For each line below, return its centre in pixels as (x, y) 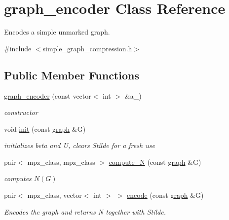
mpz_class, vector (55, 195)
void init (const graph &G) (45, 128)
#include (18, 48)
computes (18, 178)
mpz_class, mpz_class (61, 162)
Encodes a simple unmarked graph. (57, 32)
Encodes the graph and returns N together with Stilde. (85, 211)
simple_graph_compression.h (87, 48)
